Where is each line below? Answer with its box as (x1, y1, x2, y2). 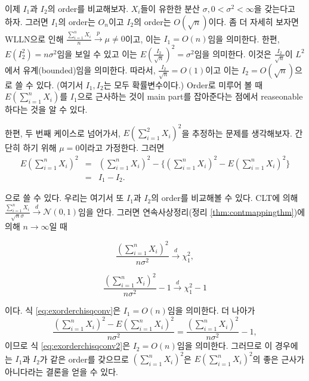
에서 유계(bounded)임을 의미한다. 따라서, (5, 63, 156, 76)
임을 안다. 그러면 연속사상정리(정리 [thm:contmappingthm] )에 (78, 205, 305, 218)
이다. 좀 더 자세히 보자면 (208, 15, 299, 27)
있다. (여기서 (36, 78, 84, 91)
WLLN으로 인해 (5, 32, 64, 45)
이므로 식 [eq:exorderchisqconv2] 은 (5, 339, 131, 352)
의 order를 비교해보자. (47, 2, 129, 14)
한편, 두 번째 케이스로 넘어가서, (5, 126, 120, 139)
